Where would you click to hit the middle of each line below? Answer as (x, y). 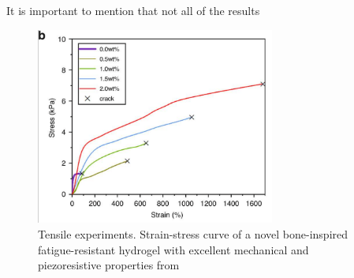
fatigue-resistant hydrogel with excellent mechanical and (173, 249)
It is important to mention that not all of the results (133, 10)
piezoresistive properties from (109, 265)
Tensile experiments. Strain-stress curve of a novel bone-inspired (193, 234)
